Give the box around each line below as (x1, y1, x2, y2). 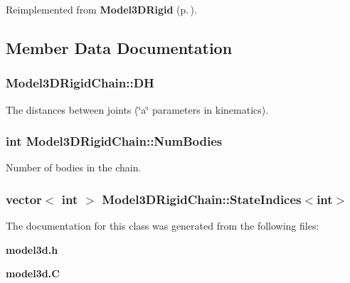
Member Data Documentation (6, 36, 233, 58)
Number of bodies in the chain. (6, 160, 142, 175)
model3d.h (6, 242, 58, 257)
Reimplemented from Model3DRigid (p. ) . (6, 2, 197, 16)
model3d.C (6, 266, 60, 281)
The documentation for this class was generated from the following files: (6, 218, 319, 233)
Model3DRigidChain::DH (6, 74, 154, 92)
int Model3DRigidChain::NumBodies (6, 132, 223, 150)
